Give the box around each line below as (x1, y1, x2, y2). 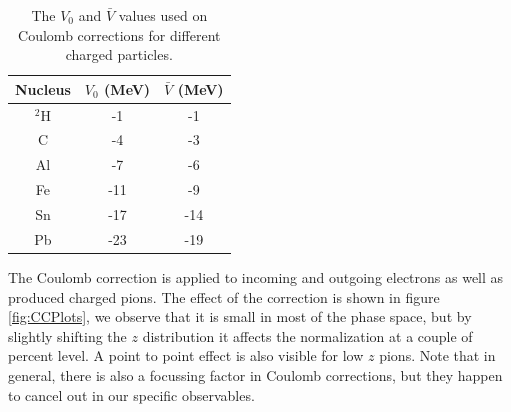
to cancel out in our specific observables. (8, 384, 255, 405)
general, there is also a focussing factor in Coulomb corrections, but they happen (8, 364, 503, 385)
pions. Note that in (379, 345, 496, 366)
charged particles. (65, 44, 173, 65)
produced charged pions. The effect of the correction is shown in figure (8, 286, 440, 307)
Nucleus (15, 78, 71, 99)
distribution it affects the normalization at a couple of (142, 325, 473, 346)
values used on (118, 5, 208, 25)
